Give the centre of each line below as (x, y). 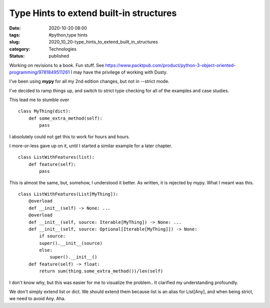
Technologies (63, 49)
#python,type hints (68, 35)
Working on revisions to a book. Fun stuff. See (57, 65)
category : (20, 49)
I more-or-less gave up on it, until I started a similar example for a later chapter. (91, 146)
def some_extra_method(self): (65, 118)
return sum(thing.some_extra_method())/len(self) (101, 271)
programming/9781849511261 (39, 72)
